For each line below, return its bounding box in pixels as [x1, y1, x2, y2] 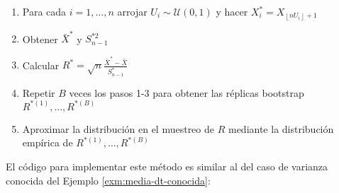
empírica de [22, 135, 73, 150]
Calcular [22, 57, 60, 72]
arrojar [117, 4, 148, 18]
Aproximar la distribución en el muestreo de [22, 121, 214, 136]
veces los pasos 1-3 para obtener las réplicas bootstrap [69, 85, 304, 100]
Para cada [22, 4, 67, 18]
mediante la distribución [228, 121, 334, 136]
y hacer [216, 4, 248, 18]
